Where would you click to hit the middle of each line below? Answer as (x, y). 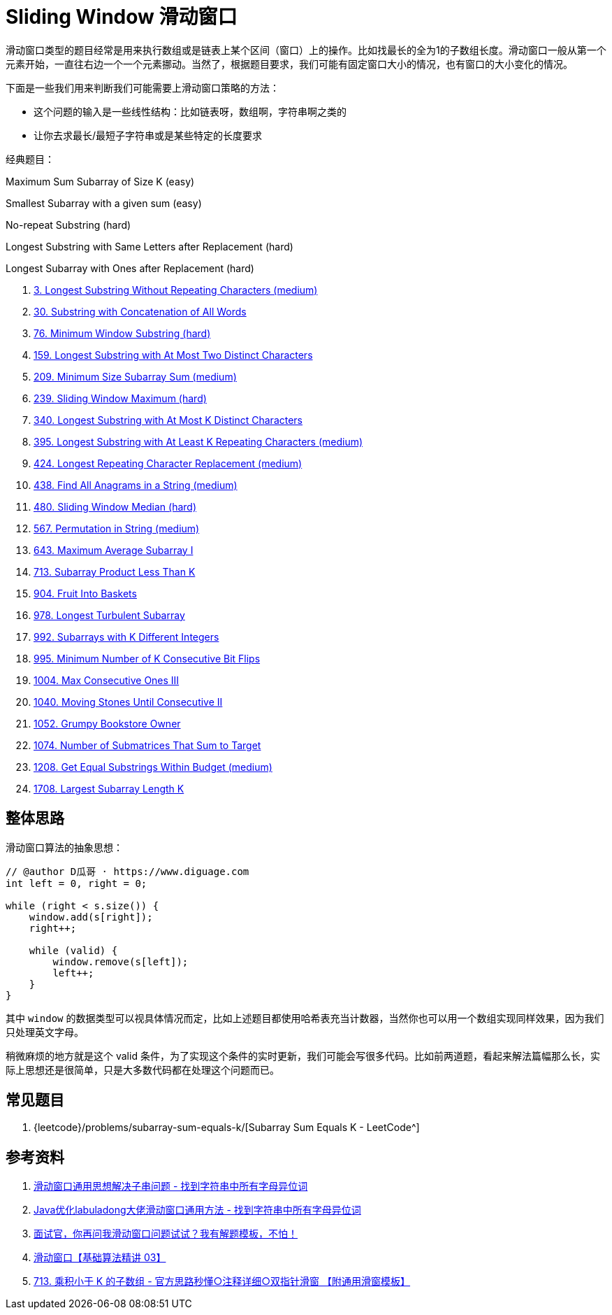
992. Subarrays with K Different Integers (126, 637)
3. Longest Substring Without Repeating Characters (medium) (176, 290)
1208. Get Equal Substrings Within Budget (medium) (153, 767)
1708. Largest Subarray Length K (109, 788)
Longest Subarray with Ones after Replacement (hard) (130, 268)
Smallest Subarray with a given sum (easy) (104, 203)
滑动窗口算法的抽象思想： (64, 847)
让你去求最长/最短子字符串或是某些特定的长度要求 (148, 135)
